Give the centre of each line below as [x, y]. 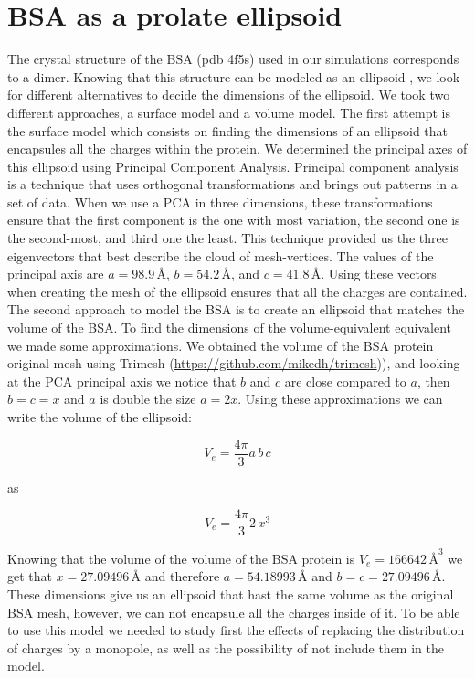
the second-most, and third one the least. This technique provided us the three [227, 238]
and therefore [182, 576]
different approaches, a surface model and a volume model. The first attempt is [229, 112]
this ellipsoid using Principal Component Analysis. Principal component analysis [233, 166]
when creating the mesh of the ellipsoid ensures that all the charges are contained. [237, 291]
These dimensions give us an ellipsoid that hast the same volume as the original [231, 594]
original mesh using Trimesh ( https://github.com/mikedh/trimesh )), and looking [234, 363]
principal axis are [56, 274]
